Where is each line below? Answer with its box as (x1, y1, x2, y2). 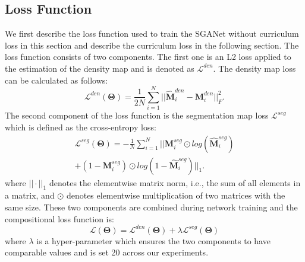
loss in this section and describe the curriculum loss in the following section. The (5, 39, 299, 51)
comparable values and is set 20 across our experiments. (5, 246, 209, 258)
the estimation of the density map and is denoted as (5, 62, 194, 74)
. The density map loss (213, 62, 296, 74)
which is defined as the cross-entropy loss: (5, 120, 156, 133)
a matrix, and (5, 189, 55, 202)
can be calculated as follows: (5, 74, 108, 86)
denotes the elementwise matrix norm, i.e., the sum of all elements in (49, 176, 301, 188)
